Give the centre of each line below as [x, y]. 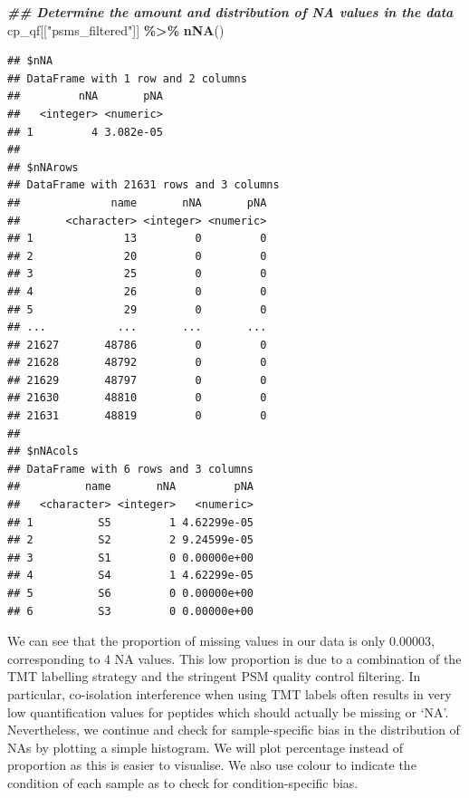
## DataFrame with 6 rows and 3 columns [131, 469]
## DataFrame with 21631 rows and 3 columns [144, 185]
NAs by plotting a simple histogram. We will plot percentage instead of [206, 747]
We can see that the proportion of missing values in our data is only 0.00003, [221, 641]
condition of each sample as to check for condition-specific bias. [183, 782]
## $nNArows [43, 167]
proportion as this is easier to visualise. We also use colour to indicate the [212, 765]
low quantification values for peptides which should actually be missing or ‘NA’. [228, 711]
